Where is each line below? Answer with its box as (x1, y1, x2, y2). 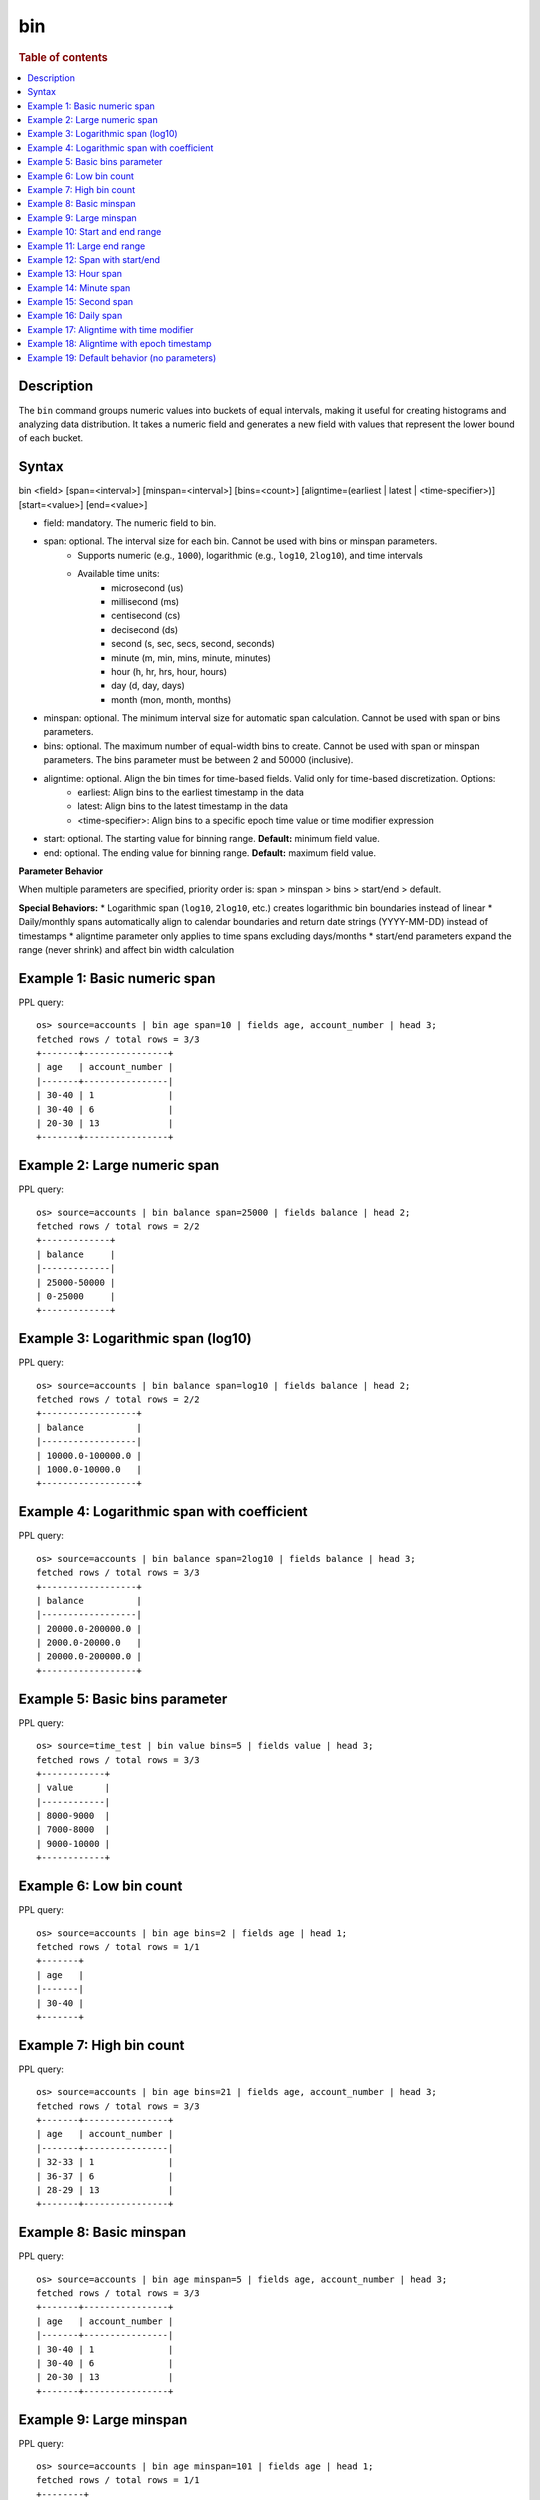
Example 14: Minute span (27, 281, 131, 294)
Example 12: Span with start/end (27, 253, 160, 265)
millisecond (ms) (111, 595, 180, 607)
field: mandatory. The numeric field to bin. (43, 517, 217, 529)
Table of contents (18, 50, 109, 64)
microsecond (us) (111, 581, 184, 594)
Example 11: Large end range (27, 240, 146, 252)
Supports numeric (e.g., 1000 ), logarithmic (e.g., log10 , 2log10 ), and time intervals (77, 549, 424, 561)
